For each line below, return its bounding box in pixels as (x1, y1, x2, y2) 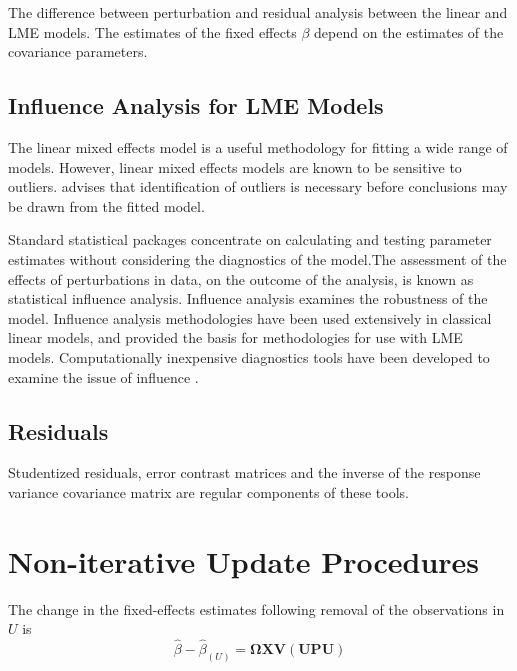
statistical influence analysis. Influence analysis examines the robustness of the (8, 288, 488, 309)
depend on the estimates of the (314, 21, 504, 42)
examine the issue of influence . (8, 366, 199, 387)
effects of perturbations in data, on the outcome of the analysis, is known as (8, 268, 474, 289)
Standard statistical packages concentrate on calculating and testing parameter (8, 229, 492, 250)
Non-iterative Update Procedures (8, 540, 480, 581)
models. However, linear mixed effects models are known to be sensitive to (8, 156, 462, 177)
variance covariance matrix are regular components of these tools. (8, 481, 409, 502)
